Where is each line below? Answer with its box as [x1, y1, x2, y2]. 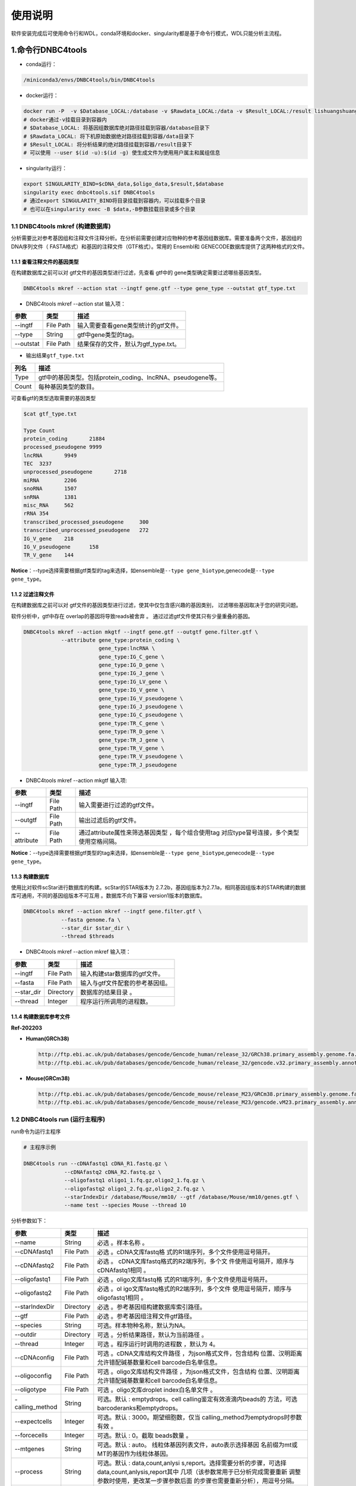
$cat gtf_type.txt [23, 410, 77, 417]
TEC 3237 [23, 461, 52, 467]
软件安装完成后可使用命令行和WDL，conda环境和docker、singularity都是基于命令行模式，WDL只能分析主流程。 [11, 30, 285, 37]
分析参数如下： [11, 1217, 47, 1224]
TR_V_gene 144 [23, 552, 74, 559]
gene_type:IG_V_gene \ [98, 687, 164, 694]
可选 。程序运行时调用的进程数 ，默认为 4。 [97, 1340, 220, 1348]
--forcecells [14, 1431, 48, 1439]
